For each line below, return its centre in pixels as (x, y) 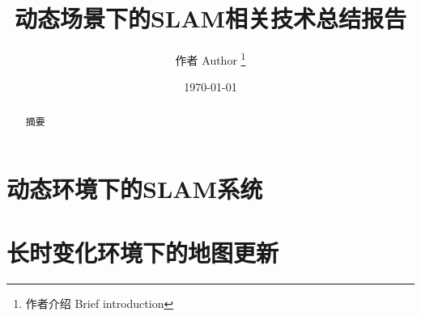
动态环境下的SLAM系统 (135, 189)
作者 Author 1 (210, 59)
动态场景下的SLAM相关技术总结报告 (210, 18)
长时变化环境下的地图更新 (143, 252)
